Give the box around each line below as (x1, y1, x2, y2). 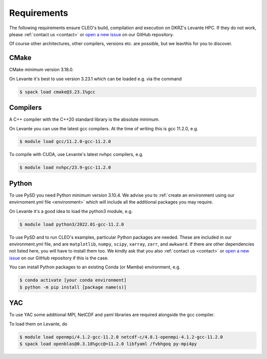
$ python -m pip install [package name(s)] (19, 284, 127, 290)
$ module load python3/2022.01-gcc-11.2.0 (19, 221, 124, 227)
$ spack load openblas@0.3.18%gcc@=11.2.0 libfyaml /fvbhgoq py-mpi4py (19, 341, 197, 347)
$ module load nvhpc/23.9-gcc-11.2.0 (19, 165, 111, 170)
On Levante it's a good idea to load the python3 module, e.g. (9, 208, 133, 214)
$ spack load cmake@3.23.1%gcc (19, 89, 96, 95)
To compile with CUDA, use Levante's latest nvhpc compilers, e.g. (9, 152, 143, 157)
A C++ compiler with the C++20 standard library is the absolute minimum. (9, 116, 160, 122)
